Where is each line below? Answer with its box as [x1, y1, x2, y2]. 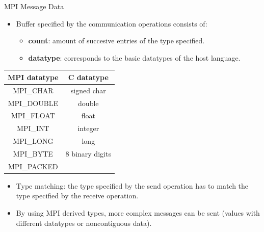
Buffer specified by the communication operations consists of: [16, 18, 207, 29]
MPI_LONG [13, 136, 54, 146]
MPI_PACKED [8, 161, 58, 171]
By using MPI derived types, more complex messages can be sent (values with [16, 208, 260, 218]
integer [77, 123, 99, 134]
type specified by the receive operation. [16, 190, 139, 201]
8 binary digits [65, 148, 111, 159]
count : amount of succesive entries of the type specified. [28, 35, 205, 46]
